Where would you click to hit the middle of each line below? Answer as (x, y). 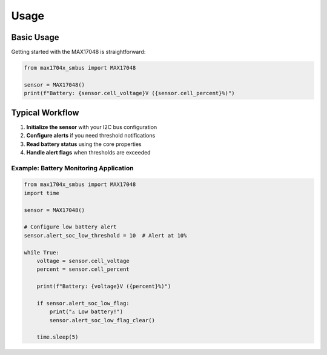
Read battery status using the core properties (84, 144)
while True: (42, 252)
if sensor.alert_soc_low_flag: (83, 303)
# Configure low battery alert (71, 227)
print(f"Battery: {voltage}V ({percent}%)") (104, 287)
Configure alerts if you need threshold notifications (91, 136)
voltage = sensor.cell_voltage (83, 261)
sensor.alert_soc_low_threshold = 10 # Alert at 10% (105, 235)
